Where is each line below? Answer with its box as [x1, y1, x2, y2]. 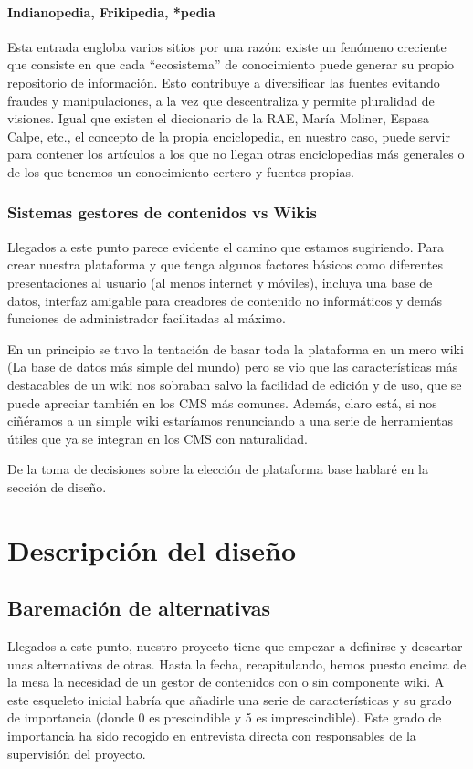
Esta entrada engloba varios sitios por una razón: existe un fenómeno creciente [7, 37, 447, 56]
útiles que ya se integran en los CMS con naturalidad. [7, 428, 308, 448]
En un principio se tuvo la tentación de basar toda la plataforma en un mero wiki [7, 339, 464, 358]
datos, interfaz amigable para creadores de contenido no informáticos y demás [7, 290, 443, 310]
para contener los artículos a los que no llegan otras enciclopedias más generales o [7, 144, 465, 163]
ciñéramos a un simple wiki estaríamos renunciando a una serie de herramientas [7, 411, 453, 430]
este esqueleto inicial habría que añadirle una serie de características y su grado [7, 690, 452, 709]
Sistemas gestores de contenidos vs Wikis [7, 201, 317, 224]
